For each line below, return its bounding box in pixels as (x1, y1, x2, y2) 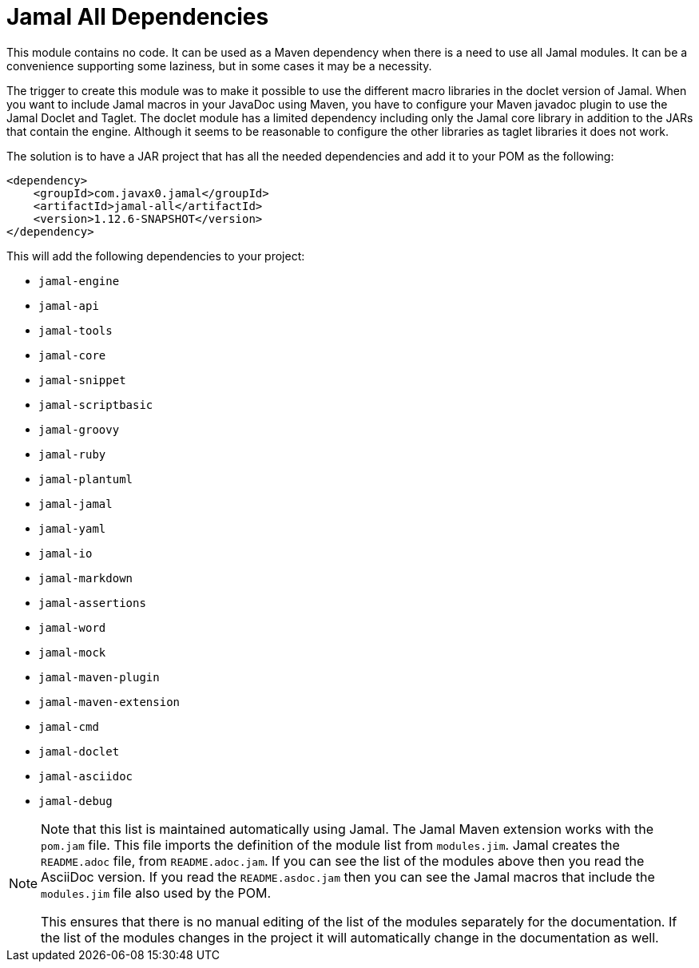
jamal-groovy (38, 423, 120, 436)
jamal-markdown (38, 571, 133, 585)
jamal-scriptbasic (38, 398, 153, 411)
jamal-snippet (38, 373, 126, 387)
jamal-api (38, 299, 99, 312)
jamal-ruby (38, 447, 106, 461)
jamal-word (38, 621, 106, 634)
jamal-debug (38, 794, 113, 807)
